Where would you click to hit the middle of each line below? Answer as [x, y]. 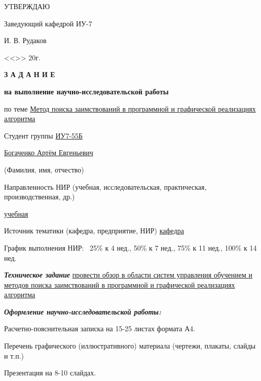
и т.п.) [14, 355]
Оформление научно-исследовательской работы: [83, 311]
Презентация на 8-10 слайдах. [50, 373]
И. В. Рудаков [25, 40]
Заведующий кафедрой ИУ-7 [48, 23]
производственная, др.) [40, 197]
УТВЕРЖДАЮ [27, 6]
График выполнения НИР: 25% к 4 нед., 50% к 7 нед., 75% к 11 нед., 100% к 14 [130, 247]
